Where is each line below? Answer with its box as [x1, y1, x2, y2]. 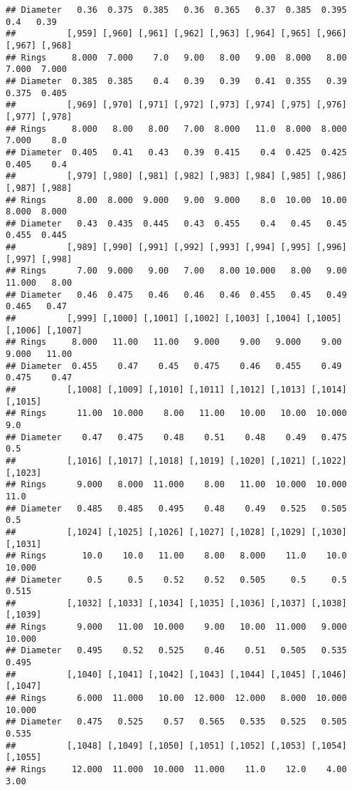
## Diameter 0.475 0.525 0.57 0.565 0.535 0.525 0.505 [6, 717, 347, 727]
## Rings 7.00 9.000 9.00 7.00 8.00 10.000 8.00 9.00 [6, 266, 347, 276]
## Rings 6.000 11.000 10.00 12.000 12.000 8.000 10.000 [6, 693, 347, 704]
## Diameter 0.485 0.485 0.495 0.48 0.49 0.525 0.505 [6, 503, 347, 514]
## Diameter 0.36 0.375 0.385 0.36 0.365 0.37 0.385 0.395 [6, 5, 347, 15]
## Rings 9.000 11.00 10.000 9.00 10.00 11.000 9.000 [6, 622, 347, 633]
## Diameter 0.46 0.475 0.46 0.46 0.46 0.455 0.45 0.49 [6, 289, 347, 300]
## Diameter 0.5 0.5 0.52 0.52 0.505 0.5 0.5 [6, 574, 347, 585]
